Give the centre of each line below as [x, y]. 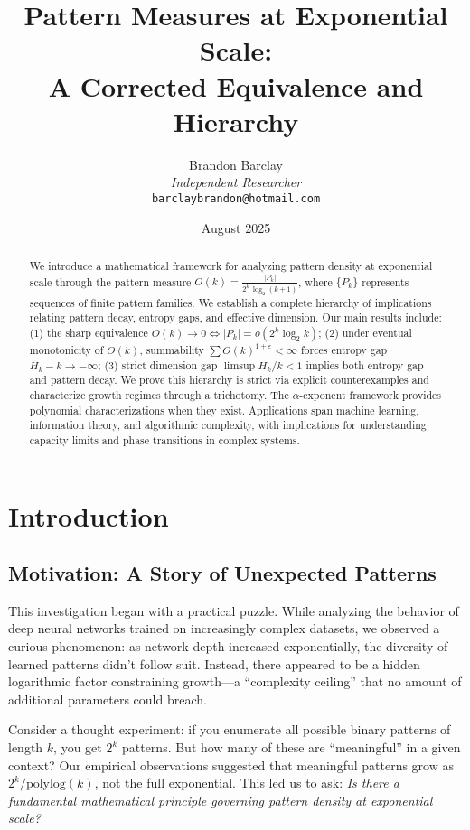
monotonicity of [66, 349]
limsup [240, 365]
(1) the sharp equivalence [89, 332]
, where [315, 281]
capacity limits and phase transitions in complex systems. [164, 439]
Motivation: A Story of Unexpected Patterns [222, 573]
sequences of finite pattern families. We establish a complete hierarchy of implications [230, 302]
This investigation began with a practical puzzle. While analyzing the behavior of [234, 610]
